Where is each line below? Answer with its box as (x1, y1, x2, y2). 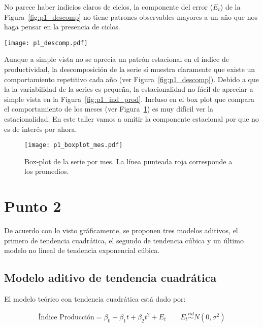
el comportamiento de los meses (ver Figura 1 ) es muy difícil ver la (4, 103, 214, 114)
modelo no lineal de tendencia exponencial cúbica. (4, 245, 160, 256)
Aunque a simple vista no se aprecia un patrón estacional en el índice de (4, 54, 229, 64)
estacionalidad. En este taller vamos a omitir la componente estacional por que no (4, 114, 259, 124)
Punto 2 (4, 196, 61, 216)
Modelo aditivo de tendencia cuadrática (4, 270, 217, 285)
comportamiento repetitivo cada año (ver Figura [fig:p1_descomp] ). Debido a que (4, 74, 259, 84)
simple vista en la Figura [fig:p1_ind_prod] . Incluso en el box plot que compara (4, 93, 254, 104)
